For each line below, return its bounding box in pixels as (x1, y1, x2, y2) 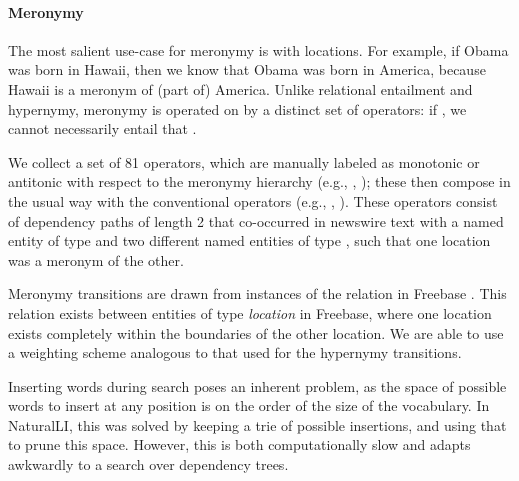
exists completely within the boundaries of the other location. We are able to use (8, 322, 504, 343)
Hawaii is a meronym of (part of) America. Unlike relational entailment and (8, 78, 473, 99)
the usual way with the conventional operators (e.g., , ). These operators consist (8, 190, 498, 211)
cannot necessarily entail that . (8, 118, 197, 139)
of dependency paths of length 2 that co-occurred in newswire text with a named (8, 210, 504, 231)
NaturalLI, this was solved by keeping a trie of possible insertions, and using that (8, 414, 507, 435)
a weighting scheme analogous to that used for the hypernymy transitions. (8, 342, 462, 363)
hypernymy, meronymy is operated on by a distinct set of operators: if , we (8, 98, 467, 119)
